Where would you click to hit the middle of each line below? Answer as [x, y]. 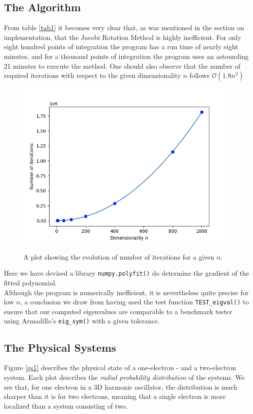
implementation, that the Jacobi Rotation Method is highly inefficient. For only [123, 37]
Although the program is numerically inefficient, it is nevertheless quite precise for [126, 292]
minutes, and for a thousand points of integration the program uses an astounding [126, 56]
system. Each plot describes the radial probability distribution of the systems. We [124, 377]
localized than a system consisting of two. [66, 405]
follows [199, 75]
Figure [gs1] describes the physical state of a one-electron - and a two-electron [120, 367]
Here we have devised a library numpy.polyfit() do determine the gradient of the [126, 273]
